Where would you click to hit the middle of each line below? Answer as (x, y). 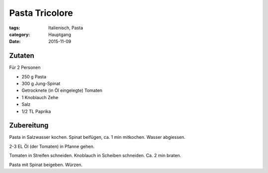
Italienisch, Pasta (66, 28)
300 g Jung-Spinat (41, 84)
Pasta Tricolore (41, 13)
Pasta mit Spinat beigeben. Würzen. (46, 165)
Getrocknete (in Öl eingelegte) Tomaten (62, 90)
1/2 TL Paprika (36, 111)
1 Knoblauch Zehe (40, 97)
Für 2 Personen (25, 67)
